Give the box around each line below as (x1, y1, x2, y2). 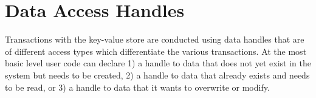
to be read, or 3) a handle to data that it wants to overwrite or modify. (5, 80, 270, 93)
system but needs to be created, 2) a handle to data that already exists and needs (5, 68, 310, 81)
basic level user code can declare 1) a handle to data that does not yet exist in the (5, 57, 311, 69)
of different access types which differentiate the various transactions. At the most (5, 44, 307, 57)
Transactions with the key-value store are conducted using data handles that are (5, 33, 304, 46)
